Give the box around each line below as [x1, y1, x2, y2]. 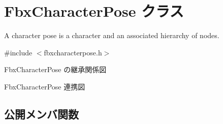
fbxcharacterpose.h [44, 47, 102, 57]
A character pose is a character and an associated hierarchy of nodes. [4, 30, 219, 41]
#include [4, 47, 33, 57]
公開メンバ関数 [4, 106, 79, 121]
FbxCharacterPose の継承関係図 [4, 64, 107, 75]
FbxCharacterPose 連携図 [4, 81, 85, 91]
